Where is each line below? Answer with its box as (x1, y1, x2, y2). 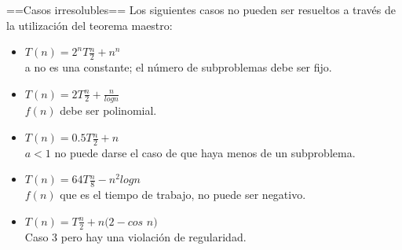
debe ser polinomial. (60, 102, 157, 119)
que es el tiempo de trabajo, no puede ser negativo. (60, 186, 306, 203)
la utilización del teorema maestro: (6, 17, 173, 33)
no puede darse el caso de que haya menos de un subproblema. (54, 144, 356, 160)
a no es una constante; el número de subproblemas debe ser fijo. (24, 59, 332, 75)
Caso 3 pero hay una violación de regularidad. (24, 228, 247, 244)
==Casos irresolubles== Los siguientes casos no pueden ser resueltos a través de (6, 2, 396, 17)
